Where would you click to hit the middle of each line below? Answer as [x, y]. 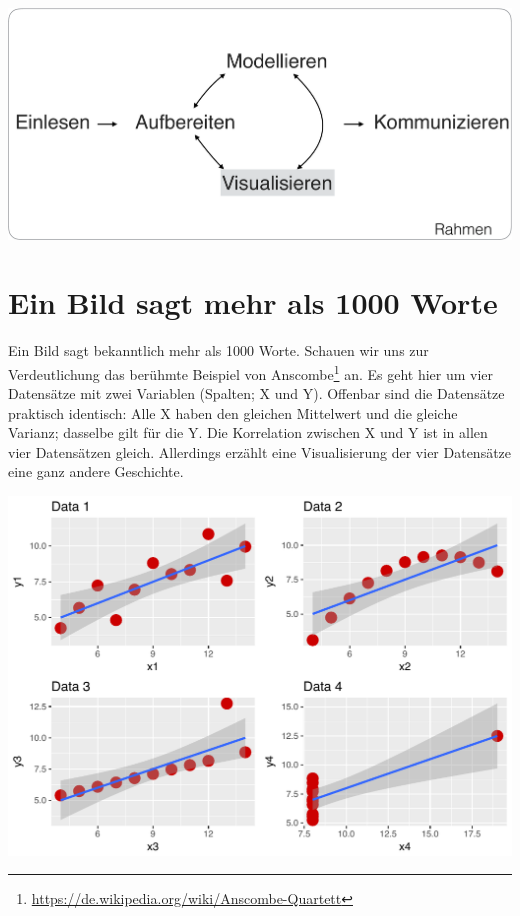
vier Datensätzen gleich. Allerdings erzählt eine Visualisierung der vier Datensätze [260, 451]
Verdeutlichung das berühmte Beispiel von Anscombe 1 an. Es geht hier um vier [251, 372]
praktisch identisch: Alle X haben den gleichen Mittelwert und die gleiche [233, 412]
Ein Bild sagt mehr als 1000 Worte [253, 302]
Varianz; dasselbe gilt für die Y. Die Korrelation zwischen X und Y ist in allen [248, 432]
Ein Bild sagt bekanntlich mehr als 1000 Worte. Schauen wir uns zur [218, 350]
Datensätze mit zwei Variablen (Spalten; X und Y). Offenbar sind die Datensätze [256, 393]
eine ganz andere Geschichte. [96, 471]
